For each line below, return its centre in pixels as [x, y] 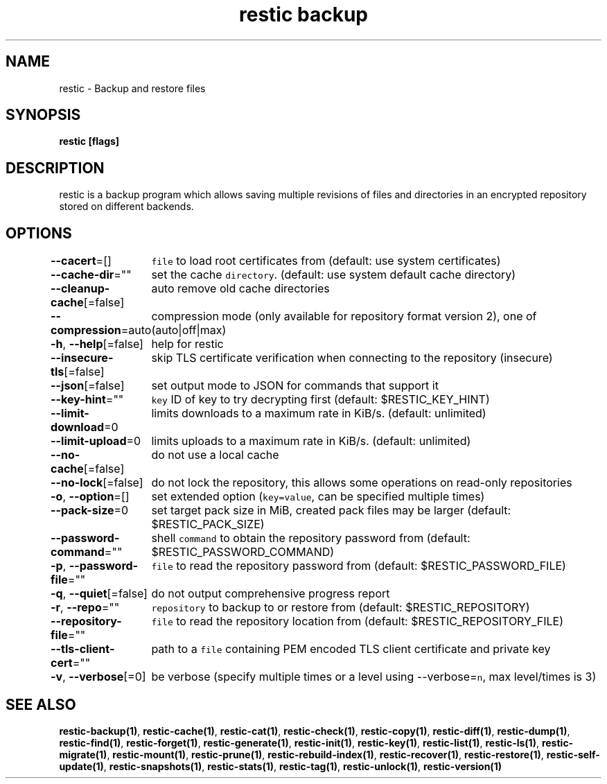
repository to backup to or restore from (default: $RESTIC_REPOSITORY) [341, 608]
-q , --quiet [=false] [99, 594]
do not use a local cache [215, 455]
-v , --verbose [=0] [98, 677]
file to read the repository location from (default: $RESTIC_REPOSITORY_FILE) [357, 621]
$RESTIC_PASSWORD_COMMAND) [243, 552]
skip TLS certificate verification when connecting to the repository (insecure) [352, 358]
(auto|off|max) [189, 330]
